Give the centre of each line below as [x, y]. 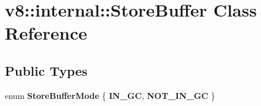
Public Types [46, 70]
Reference [46, 33]
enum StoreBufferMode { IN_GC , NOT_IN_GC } [110, 95]
